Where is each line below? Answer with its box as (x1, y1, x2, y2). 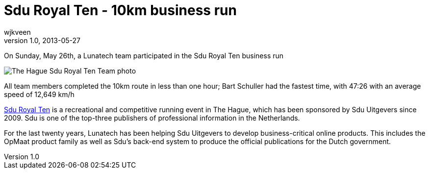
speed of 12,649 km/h (4, 90, 75, 99)
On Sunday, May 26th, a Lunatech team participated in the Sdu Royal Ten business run (4, 51, 284, 60)
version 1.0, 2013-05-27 (4, 36, 80, 45)
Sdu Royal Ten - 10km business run (4, 2, 237, 19)
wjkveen (4, 27, 31, 36)
